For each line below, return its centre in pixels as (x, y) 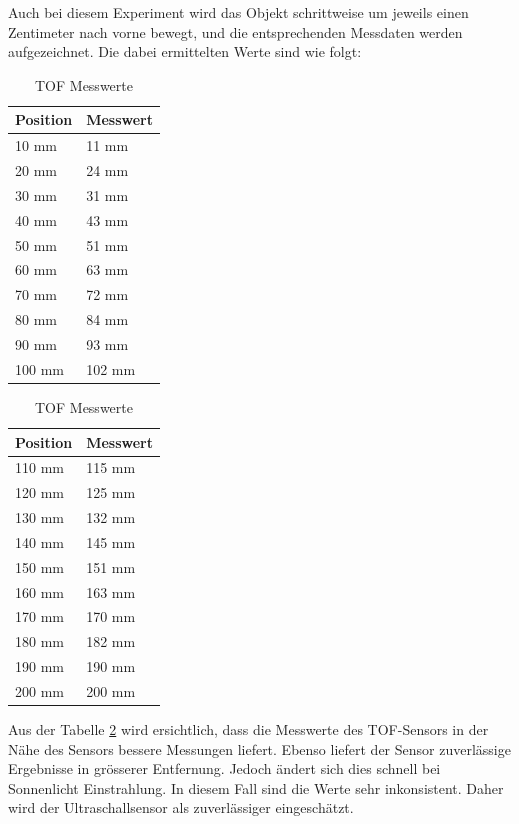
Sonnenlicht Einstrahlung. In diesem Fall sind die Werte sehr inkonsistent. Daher (256, 787)
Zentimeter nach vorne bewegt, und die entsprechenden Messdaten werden (235, 31)
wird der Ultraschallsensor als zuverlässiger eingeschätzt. (181, 807)
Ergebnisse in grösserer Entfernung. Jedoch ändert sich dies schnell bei (224, 768)
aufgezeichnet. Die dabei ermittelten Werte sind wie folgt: (185, 51)
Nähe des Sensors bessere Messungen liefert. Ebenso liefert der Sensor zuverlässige (259, 748)
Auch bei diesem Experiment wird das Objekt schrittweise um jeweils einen (238, 12)
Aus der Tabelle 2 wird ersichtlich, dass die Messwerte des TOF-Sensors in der (248, 729)
